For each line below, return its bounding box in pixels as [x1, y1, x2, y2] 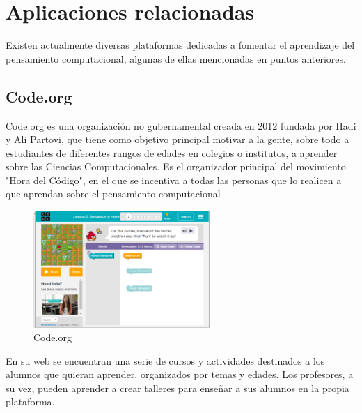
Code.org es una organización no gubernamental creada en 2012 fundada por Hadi [6, 118, 356, 133]
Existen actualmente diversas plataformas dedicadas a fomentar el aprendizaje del [6, 38, 355, 52]
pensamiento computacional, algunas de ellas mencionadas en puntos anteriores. [6, 51, 346, 66]
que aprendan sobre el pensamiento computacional [6, 186, 221, 201]
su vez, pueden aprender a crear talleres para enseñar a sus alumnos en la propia [6, 380, 349, 395]
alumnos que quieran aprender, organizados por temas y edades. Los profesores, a [6, 367, 354, 382]
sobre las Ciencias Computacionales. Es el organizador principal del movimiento [6, 159, 346, 174]
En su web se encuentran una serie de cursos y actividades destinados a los [6, 353, 325, 368]
